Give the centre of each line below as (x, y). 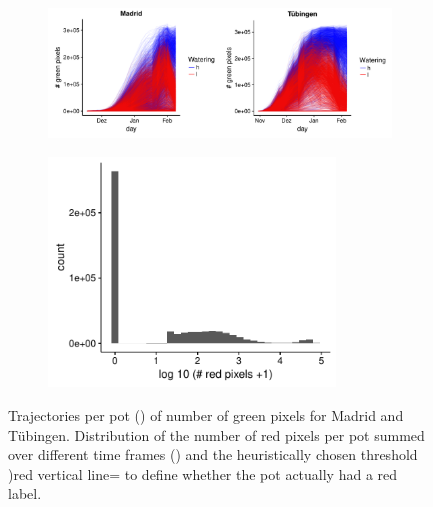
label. (25, 493)
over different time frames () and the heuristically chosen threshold (213, 454)
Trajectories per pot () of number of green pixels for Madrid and (206, 414)
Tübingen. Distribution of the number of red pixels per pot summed (216, 434)
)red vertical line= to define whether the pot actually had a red (203, 473)
